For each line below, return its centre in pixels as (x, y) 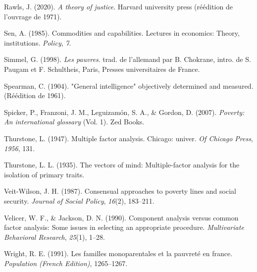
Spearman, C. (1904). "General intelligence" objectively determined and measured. (129, 85)
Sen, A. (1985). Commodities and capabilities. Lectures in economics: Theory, (122, 33)
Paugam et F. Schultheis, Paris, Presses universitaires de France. (102, 69)
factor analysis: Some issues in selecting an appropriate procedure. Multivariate (124, 227)
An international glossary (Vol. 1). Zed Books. (74, 122)
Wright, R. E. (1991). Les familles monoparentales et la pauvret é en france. (118, 253)
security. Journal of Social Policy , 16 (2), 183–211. (79, 200)
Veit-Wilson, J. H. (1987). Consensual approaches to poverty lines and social (120, 191)
